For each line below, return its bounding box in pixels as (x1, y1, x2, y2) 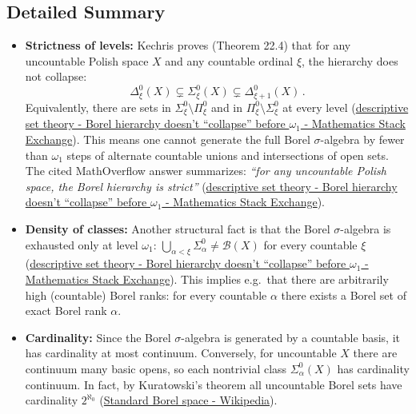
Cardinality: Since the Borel (25, 328, 171, 345)
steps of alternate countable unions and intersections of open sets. (66, 146, 389, 163)
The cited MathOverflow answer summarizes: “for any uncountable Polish (25, 162, 386, 179)
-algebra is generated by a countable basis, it (181, 328, 400, 345)
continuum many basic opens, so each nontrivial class (25, 360, 287, 376)
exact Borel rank (25, 302, 107, 319)
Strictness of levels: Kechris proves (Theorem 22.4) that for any (25, 37, 351, 54)
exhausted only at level (25, 236, 138, 253)
